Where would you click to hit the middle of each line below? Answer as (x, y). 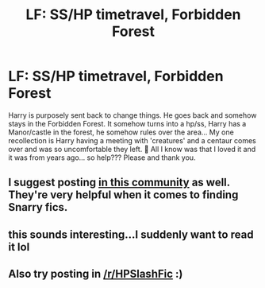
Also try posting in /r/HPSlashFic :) (96, 274)
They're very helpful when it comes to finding (123, 195)
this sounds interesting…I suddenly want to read (131, 234)
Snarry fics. (38, 207)
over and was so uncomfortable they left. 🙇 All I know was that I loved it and (132, 149)
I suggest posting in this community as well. (119, 183)
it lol (19, 247)
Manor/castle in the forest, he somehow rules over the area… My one (121, 132)
